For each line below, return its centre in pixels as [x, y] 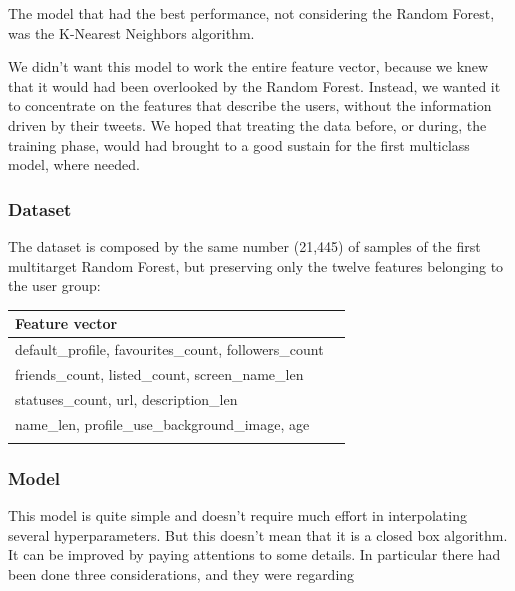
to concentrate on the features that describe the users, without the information [250, 105]
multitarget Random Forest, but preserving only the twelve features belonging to [256, 265]
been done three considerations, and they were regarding [181, 573]
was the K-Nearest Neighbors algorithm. [131, 32]
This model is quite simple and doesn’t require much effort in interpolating [237, 515]
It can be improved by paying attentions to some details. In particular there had [254, 554]
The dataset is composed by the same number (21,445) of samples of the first [244, 245]
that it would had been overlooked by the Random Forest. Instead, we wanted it [254, 85]
